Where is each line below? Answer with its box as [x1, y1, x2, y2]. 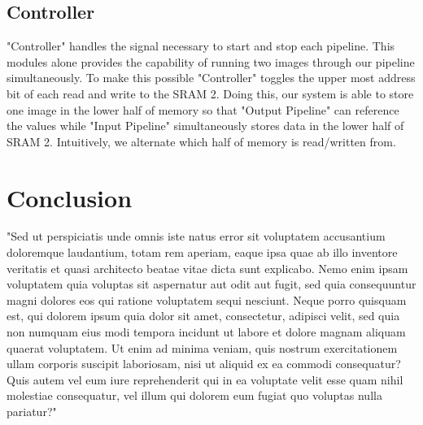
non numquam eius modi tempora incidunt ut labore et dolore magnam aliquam [7, 323, 406, 340]
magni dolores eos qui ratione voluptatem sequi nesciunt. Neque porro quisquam [7, 291, 407, 308]
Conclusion [7, 180, 133, 214]
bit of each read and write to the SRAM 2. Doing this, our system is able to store [7, 85, 414, 102]
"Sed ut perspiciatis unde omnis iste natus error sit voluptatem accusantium [7, 228, 386, 245]
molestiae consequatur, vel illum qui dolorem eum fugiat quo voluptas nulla [7, 387, 382, 404]
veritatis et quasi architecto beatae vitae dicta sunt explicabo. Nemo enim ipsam [7, 259, 408, 276]
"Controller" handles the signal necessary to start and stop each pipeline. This [7, 37, 395, 54]
